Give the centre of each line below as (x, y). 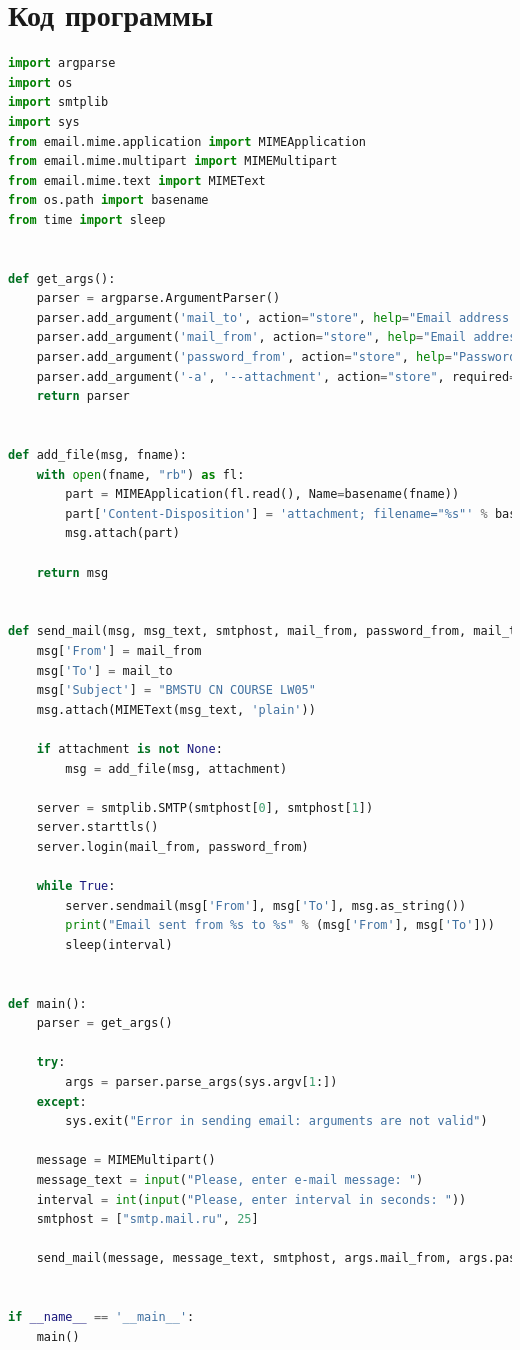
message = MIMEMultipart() (126, 1160)
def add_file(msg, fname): (97, 455)
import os (40, 82)
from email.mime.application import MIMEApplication (187, 141)
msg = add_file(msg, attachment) (176, 768)
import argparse (62, 63)
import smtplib (58, 102)
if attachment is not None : (129, 748)
